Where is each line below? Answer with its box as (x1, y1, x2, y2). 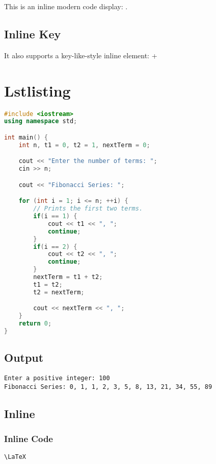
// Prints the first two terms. (33, 205, 143, 213)
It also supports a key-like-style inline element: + (4, 50, 157, 60)
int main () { (4, 133, 48, 141)
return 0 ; (18, 320, 52, 328)
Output (4, 350, 44, 365)
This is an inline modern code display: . (4, 1, 128, 11)
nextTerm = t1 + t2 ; (33, 273, 103, 281)
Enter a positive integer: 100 (4, 375, 110, 382)
